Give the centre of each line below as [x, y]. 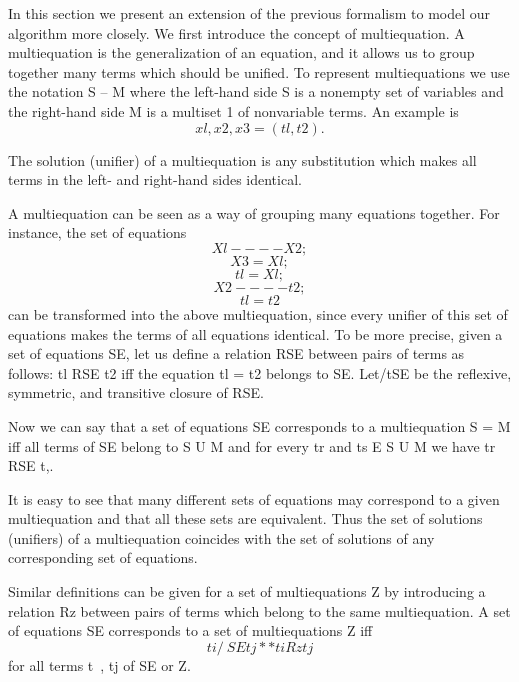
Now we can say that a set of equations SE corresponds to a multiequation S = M [259, 425]
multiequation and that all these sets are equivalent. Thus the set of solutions [245, 518]
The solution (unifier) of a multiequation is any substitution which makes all [242, 159]
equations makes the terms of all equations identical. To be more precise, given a [255, 333]
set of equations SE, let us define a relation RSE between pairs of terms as [236, 353]
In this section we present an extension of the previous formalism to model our [249, 13]
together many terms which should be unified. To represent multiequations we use [259, 71]
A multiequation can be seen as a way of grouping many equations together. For [254, 212]
